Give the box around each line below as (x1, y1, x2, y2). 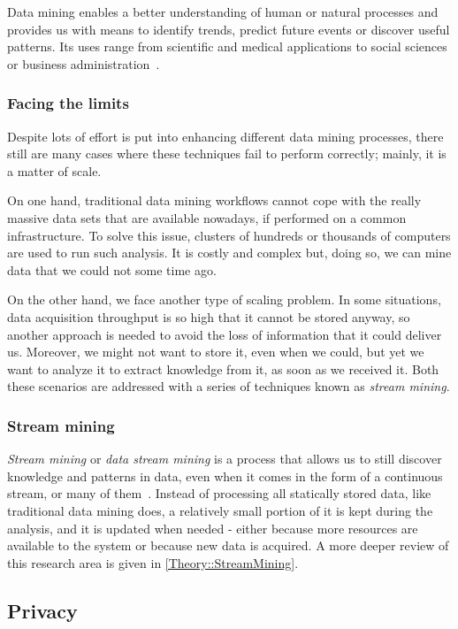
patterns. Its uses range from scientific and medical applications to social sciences (7, 37, 447, 56)
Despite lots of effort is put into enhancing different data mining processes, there (7, 127, 444, 145)
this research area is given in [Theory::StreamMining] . (7, 553, 299, 571)
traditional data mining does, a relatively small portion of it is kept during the (7, 501, 433, 519)
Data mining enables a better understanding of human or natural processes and (7, 3, 439, 20)
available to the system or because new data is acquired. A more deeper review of (7, 536, 449, 555)
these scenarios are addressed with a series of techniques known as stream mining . (7, 377, 450, 395)
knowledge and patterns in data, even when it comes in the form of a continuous (7, 466, 443, 485)
